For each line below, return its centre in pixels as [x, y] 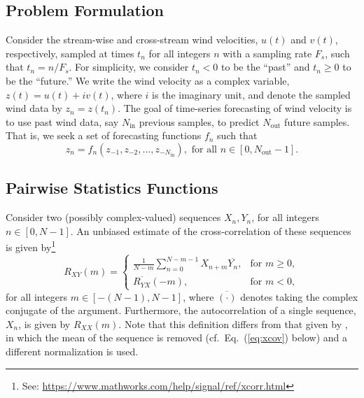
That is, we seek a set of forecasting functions [104, 135]
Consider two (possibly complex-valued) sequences [113, 217]
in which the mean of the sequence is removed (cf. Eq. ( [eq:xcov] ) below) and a [177, 337]
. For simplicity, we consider [129, 67]
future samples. [317, 121]
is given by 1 [31, 246]
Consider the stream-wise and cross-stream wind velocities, [132, 40]
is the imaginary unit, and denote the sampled [251, 94]
